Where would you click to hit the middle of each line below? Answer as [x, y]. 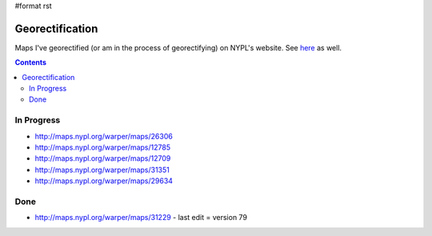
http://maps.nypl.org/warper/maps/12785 [103, 147]
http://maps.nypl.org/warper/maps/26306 [104, 136]
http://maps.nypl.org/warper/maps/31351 [102, 170]
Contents [31, 62]
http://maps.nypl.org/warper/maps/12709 [103, 158]
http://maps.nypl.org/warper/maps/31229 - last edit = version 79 [141, 218]
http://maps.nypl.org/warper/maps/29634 [104, 181]
